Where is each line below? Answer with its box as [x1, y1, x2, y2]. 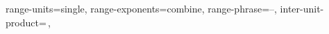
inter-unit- [280, 1, 324, 15]
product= [6, 15, 47, 29]
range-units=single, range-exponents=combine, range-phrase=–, [6, 1, 277, 15]
